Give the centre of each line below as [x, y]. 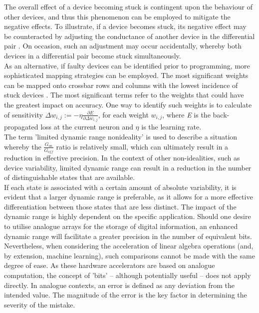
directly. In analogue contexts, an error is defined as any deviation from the [120, 285]
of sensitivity [23, 114]
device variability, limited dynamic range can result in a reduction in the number [128, 167]
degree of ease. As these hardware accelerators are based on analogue [110, 265]
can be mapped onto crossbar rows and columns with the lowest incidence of [121, 85]
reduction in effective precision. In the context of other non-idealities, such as [122, 157]
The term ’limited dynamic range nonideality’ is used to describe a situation [121, 137]
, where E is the [186, 114]
